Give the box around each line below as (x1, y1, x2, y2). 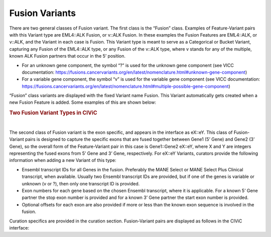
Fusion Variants (9, 8, 76, 19)
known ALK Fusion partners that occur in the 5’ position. (9, 53, 125, 59)
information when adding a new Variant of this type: (9, 157, 116, 163)
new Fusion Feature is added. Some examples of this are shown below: (9, 99, 157, 105)
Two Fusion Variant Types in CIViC (9, 109, 97, 116)
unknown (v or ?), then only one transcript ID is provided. (22, 180, 140, 186)
